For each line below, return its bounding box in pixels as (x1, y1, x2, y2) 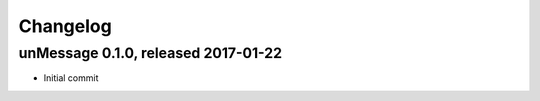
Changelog (18, 15, 112, 37)
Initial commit (43, 72, 99, 84)
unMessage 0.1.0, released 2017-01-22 (18, 44, 282, 62)
